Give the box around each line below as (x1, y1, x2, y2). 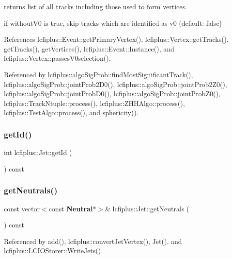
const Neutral (48, 203, 93, 213)
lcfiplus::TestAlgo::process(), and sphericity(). (4, 107, 139, 118)
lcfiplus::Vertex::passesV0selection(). (4, 53, 111, 63)
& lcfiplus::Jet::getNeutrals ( (105, 203, 189, 213)
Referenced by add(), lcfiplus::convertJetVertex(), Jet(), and (4, 236, 182, 246)
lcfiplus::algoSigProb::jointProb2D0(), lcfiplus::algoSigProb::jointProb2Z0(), (4, 79, 227, 89)
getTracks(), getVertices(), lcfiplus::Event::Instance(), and (4, 43, 174, 53)
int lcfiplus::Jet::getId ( (4, 147, 72, 157)
